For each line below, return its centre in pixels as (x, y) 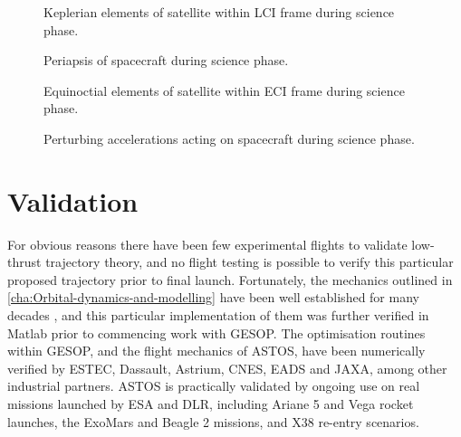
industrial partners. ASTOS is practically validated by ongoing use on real (214, 386)
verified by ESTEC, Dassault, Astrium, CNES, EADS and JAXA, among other (227, 368)
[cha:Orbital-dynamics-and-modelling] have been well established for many (213, 297)
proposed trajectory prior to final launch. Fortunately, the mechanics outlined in (230, 279)
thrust (24, 262)
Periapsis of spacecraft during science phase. (166, 60)
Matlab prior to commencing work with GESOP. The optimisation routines (216, 332)
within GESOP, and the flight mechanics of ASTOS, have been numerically (216, 351)
